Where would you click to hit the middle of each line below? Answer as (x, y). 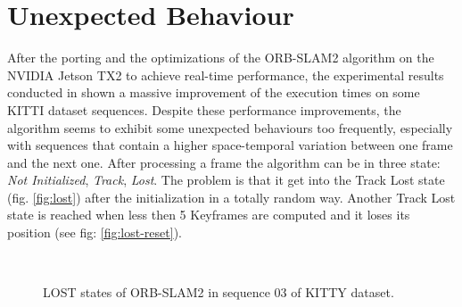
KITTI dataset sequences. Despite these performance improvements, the (204, 109)
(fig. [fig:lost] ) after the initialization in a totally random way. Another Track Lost (231, 197)
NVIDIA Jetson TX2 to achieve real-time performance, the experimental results (226, 75)
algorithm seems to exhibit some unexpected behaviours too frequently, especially (230, 127)
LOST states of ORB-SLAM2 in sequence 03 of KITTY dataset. (219, 292)
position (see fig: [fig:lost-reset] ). (95, 232)
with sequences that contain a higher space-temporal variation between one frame (230, 145)
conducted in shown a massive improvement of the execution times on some (214, 92)
